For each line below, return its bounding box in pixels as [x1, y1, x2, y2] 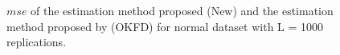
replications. [6, 33, 67, 50]
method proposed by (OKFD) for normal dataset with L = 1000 [6, 18, 324, 34]
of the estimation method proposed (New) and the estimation [31, 2, 334, 18]
